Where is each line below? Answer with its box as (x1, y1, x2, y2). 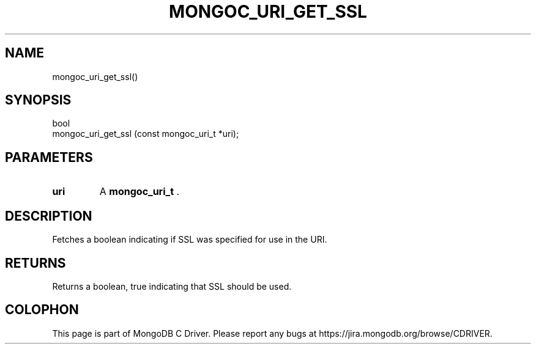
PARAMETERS (5, 149, 93, 165)
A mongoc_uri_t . (99, 185, 180, 198)
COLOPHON (5, 302, 79, 318)
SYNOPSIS (5, 92, 72, 108)
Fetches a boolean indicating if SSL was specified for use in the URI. (52, 234, 327, 245)
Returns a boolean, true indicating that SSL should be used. (52, 281, 292, 292)
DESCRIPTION (5, 208, 92, 224)
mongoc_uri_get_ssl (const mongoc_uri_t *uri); (52, 128, 239, 139)
